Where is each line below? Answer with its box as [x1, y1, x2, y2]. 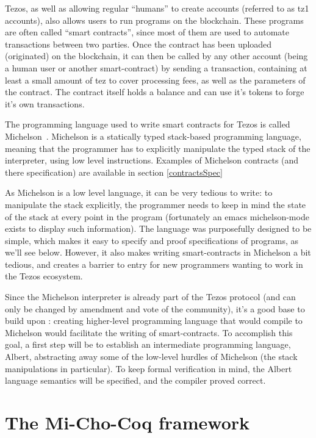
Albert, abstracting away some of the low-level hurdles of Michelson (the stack [5, 350, 298, 363]
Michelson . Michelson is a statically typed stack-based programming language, [5, 129, 301, 142]
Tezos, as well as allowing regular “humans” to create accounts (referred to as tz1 [5, 2, 309, 14]
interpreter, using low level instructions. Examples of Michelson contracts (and [5, 154, 299, 167]
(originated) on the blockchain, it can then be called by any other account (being [5, 49, 308, 62]
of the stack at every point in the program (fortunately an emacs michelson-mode [5, 210, 309, 223]
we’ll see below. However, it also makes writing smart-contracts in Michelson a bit [5, 246, 311, 259]
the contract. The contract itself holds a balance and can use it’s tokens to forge [5, 85, 304, 98]
